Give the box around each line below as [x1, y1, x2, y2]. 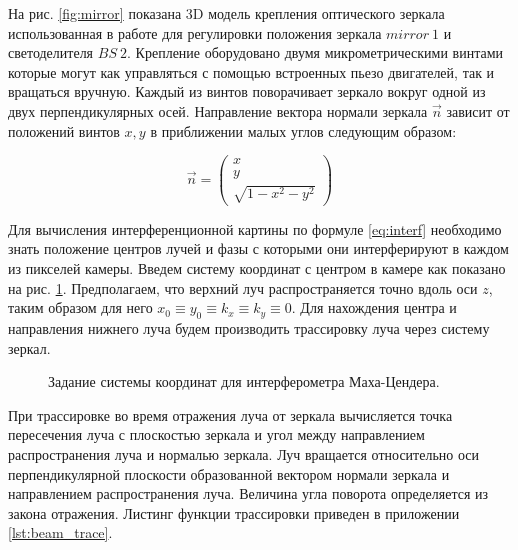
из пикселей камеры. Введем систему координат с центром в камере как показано [8, 258, 506, 279]
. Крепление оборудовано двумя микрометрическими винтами [127, 42, 504, 63]
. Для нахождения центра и [291, 297, 457, 318]
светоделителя [8, 42, 94, 63]
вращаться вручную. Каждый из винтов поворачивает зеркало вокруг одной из [8, 81, 486, 102]
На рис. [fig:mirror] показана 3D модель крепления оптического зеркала [8, 3, 445, 23]
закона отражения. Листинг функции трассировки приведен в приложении [8, 502, 460, 523]
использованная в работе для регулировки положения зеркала [8, 22, 382, 43]
